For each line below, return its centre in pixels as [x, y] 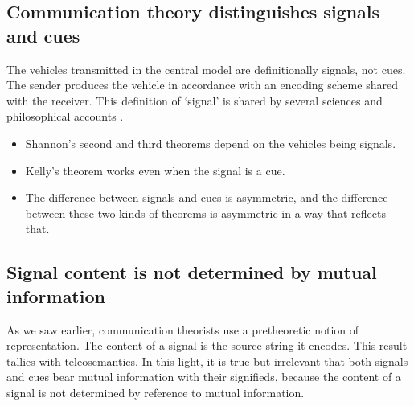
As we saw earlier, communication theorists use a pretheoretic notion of [183, 329]
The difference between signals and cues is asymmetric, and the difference [207, 197]
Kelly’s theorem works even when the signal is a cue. [155, 170]
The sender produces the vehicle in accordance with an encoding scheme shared [202, 85]
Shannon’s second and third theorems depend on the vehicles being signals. [211, 143]
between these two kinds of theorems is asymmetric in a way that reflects [205, 213]
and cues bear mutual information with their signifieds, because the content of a [204, 377]
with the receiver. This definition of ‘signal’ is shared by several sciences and [195, 100]
